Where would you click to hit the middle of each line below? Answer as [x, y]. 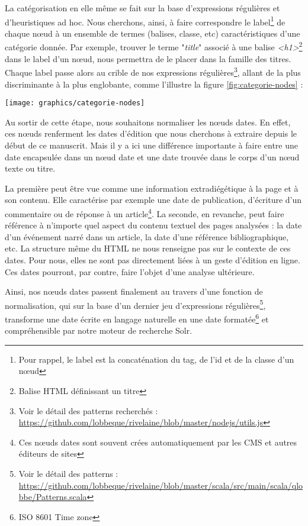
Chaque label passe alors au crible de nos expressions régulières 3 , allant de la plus [153, 71]
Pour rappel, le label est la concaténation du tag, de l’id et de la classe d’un [156, 359]
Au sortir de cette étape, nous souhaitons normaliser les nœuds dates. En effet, [148, 122]
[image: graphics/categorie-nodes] [75, 103]
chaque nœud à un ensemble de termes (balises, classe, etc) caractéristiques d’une [153, 33]
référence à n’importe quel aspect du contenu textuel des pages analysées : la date [153, 225]
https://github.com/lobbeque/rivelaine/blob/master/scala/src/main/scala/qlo [161, 485]
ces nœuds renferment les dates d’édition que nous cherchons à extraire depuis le [151, 133]
